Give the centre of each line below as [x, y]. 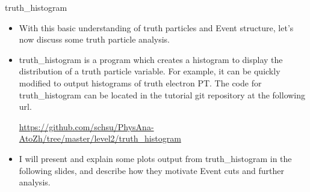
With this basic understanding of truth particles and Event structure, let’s [156, 27]
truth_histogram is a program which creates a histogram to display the [151, 59]
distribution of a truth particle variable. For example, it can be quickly [150, 71]
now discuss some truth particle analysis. [94, 39]
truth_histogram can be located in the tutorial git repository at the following [162, 94]
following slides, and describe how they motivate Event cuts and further [151, 170]
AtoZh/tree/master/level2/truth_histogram [100, 138]
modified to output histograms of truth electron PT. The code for [140, 82]
